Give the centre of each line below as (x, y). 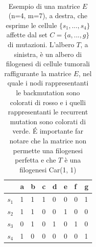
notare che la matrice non (48, 140)
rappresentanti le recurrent (48, 112)
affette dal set (27, 35)
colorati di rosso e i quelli (48, 102)
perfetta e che (36, 160)
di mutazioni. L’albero (41, 44)
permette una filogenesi (48, 150)
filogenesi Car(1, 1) (48, 169)
